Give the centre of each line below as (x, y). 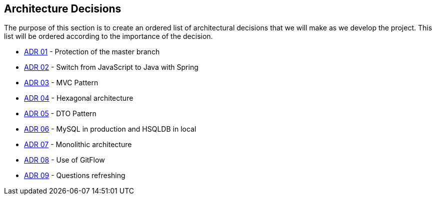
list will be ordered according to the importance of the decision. (108, 36)
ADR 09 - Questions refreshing (75, 176)
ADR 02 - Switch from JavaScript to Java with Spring (111, 67)
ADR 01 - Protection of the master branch (92, 52)
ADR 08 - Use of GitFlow (64, 160)
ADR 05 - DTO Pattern (60, 114)
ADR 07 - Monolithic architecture (78, 145)
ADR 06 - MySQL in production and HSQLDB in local (110, 129)
